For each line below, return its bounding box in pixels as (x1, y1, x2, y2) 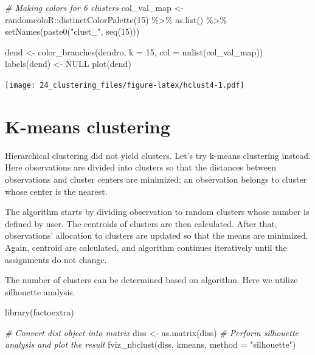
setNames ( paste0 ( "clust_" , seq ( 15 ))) (5, 25, 140, 38)
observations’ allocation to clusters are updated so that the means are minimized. (5, 229, 308, 242)
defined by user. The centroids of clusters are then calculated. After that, (5, 217, 277, 230)
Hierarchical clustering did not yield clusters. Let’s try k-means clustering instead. (5, 149, 311, 161)
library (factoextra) (5, 306, 74, 318)
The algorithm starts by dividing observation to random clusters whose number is (5, 205, 310, 218)
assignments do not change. (5, 253, 107, 265)
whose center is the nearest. (5, 185, 108, 197)
